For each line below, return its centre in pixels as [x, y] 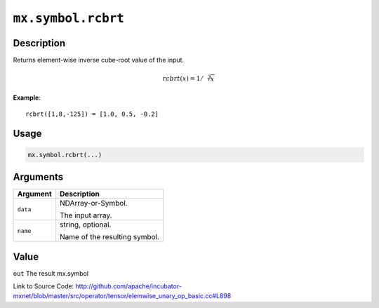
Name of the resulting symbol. [110, 237]
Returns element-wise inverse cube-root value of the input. [99, 60]
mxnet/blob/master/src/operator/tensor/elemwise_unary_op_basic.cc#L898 [122, 296]
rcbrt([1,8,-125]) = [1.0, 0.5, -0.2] [92, 114]
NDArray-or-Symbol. [94, 203]
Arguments [38, 177]
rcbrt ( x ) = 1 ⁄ [182, 79]
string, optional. [86, 225]
